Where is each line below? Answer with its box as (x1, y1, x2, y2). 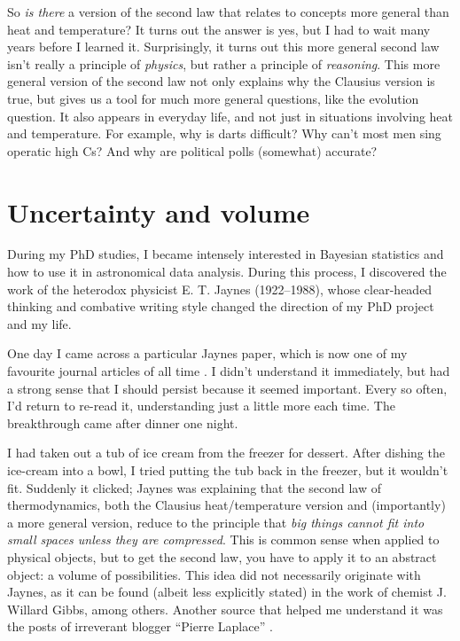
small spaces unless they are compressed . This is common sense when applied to (7, 530, 440, 549)
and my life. (7, 314, 72, 332)
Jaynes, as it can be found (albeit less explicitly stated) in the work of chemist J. (7, 582, 447, 601)
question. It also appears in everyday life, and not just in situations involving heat (7, 106, 454, 125)
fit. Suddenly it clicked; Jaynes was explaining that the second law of (7, 478, 381, 496)
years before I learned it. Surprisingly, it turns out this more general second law (7, 37, 440, 56)
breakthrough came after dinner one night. (7, 413, 238, 432)
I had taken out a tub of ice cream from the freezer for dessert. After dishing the (7, 443, 445, 462)
